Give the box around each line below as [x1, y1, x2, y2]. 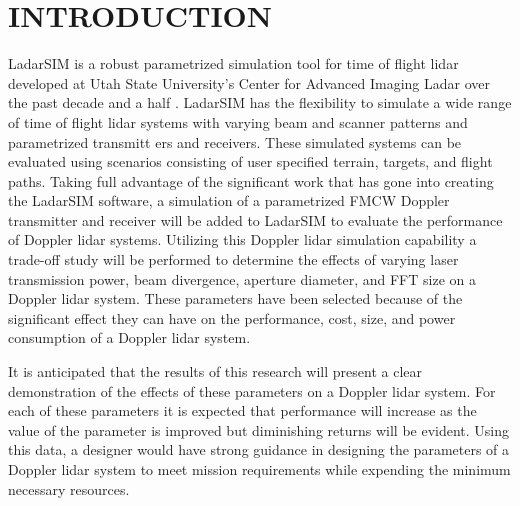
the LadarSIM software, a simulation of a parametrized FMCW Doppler [8, 190, 450, 211]
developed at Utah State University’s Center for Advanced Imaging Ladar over [8, 72, 490, 93]
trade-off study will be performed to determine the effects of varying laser [8, 249, 459, 270]
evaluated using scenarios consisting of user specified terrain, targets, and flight [8, 151, 493, 172]
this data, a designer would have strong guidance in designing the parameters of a [8, 439, 510, 460]
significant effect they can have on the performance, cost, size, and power [8, 307, 456, 328]
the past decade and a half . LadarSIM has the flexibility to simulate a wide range [8, 92, 512, 113]
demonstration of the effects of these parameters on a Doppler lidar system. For [8, 380, 496, 401]
